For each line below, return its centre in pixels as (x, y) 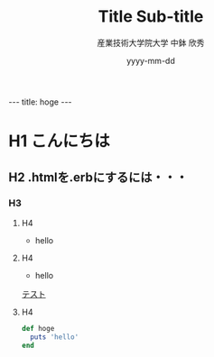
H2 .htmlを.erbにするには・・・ (98, 177)
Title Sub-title (151, 17)
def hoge (38, 328)
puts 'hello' (55, 337)
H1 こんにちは (59, 141)
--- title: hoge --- (41, 102)
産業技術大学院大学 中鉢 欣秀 (151, 42)
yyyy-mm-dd (151, 60)
